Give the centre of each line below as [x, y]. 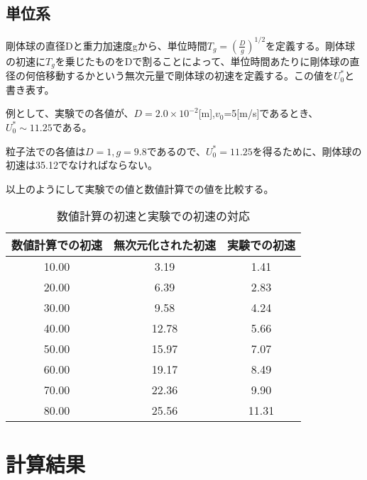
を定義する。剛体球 [311, 45]
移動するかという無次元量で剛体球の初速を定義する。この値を [189, 76]
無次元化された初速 [165, 245]
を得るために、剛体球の [307, 151]
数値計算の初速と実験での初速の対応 [154, 216]
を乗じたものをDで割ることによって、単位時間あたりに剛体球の [202, 61]
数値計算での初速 [57, 245]
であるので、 [176, 151]
